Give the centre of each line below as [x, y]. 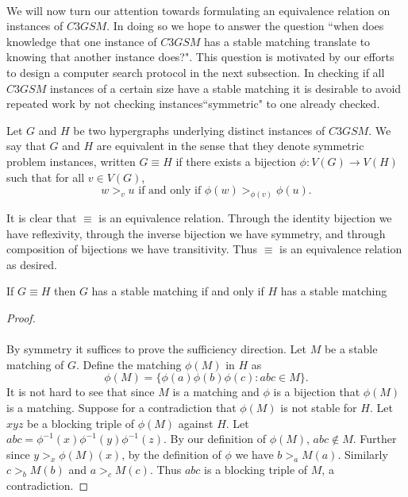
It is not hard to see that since [81, 392]
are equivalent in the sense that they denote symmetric [230, 146]
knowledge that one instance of [82, 41]
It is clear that [42, 217]
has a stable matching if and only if [178, 291]
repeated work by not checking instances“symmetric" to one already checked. [193, 104]
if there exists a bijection [236, 161]
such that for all [46, 177]
